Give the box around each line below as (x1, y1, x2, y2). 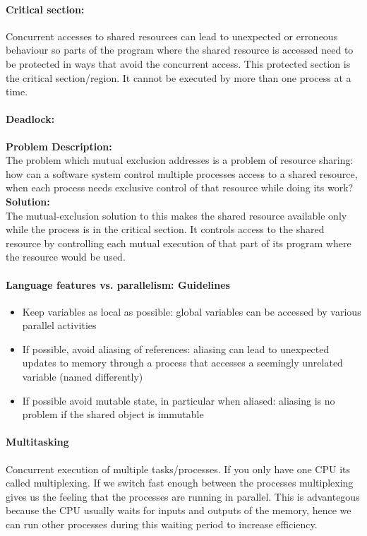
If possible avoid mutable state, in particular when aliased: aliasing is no (22, 393, 335, 407)
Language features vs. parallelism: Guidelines (6, 277, 230, 292)
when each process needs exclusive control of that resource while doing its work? (6, 180, 354, 195)
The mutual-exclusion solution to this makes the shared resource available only (6, 208, 347, 222)
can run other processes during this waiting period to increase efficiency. (6, 517, 318, 532)
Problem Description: (6, 138, 112, 153)
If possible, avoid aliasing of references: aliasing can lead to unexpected (22, 341, 330, 356)
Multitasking (6, 434, 69, 449)
